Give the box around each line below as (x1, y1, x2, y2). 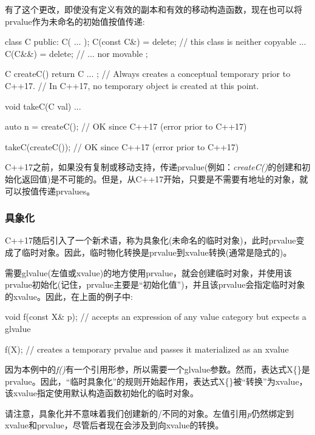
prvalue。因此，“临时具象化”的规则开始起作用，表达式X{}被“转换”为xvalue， (5, 374, 308, 387)
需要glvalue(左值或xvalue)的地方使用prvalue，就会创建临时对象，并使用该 (5, 266, 292, 279)
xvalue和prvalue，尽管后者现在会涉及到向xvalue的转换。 (5, 419, 224, 431)
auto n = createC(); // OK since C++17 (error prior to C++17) (5, 120, 247, 133)
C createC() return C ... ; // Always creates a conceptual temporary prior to (5, 67, 291, 80)
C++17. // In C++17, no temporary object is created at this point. (5, 79, 259, 91)
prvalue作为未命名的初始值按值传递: (5, 15, 145, 27)
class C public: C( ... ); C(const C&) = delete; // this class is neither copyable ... (5, 35, 307, 48)
